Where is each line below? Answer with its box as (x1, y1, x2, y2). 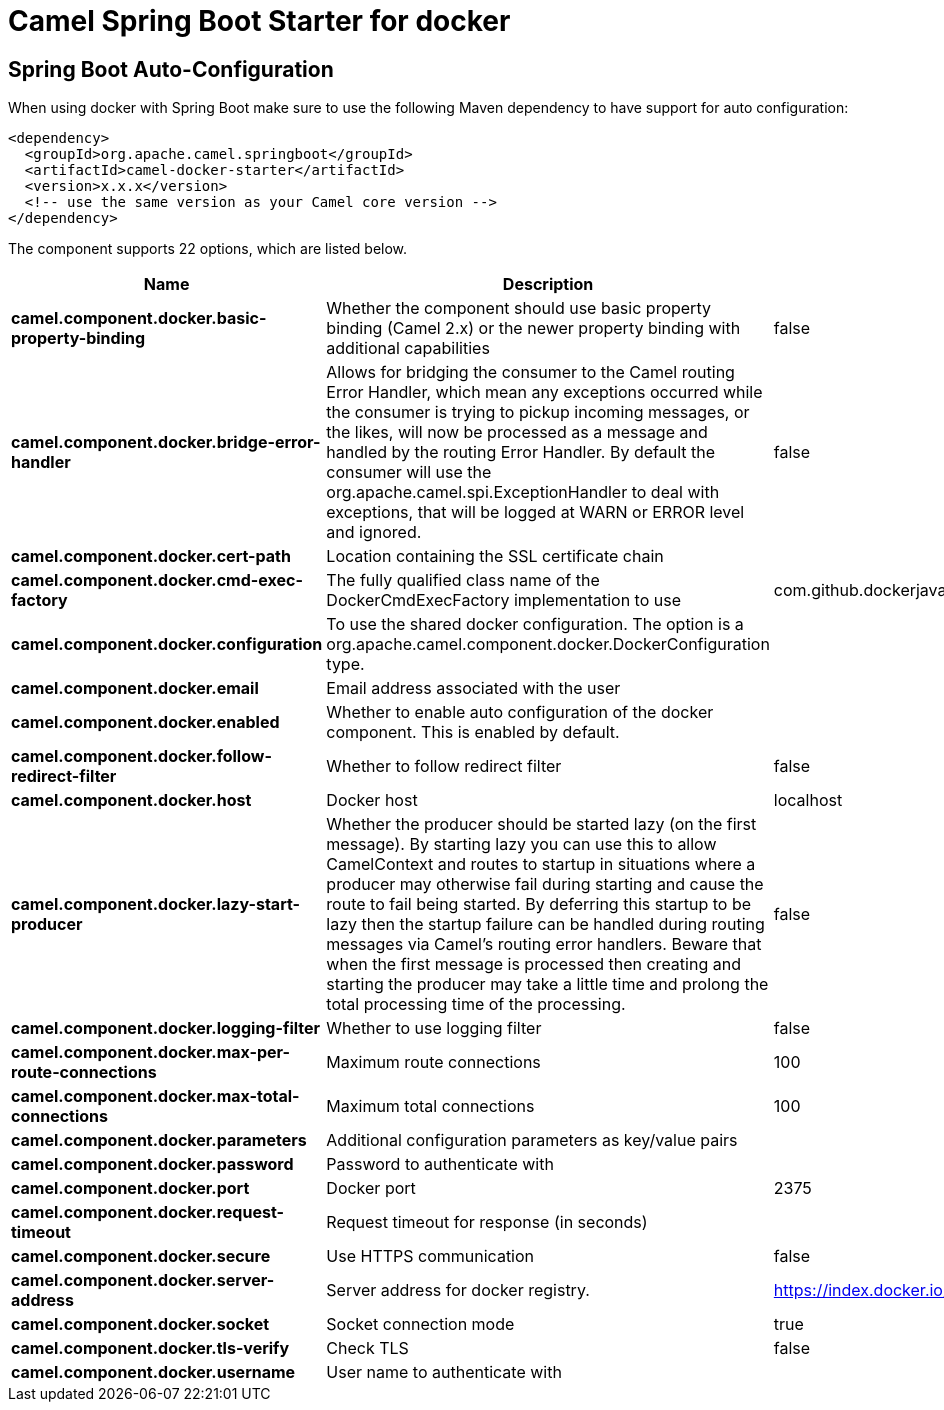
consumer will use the (326, 462, 492, 483)
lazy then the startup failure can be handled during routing (326, 914, 765, 935)
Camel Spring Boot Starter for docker (8, 4, 511, 38)
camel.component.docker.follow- (11, 746, 272, 767)
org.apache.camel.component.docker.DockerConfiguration (326, 634, 770, 655)
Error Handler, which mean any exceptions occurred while (326, 382, 763, 403)
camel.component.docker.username (11, 1362, 296, 1383)
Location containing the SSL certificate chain (326, 546, 664, 567)
